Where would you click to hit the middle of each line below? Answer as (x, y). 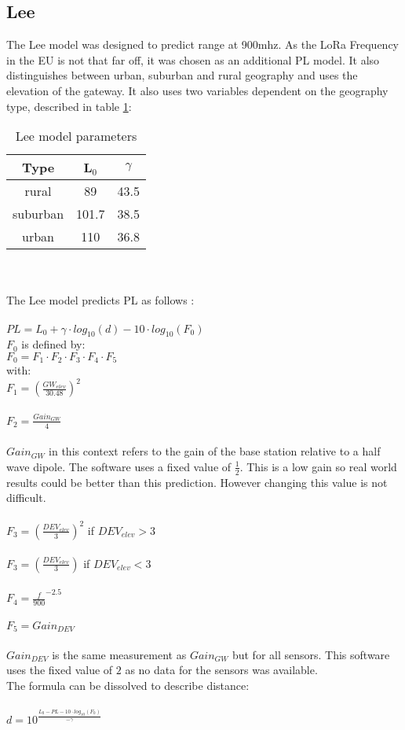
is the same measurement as (119, 654)
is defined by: (53, 344)
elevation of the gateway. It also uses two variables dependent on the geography (197, 90)
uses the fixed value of (60, 670)
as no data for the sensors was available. (221, 670)
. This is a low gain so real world (318, 466)
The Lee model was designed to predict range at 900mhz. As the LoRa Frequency (203, 44)
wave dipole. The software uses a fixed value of (119, 466)
